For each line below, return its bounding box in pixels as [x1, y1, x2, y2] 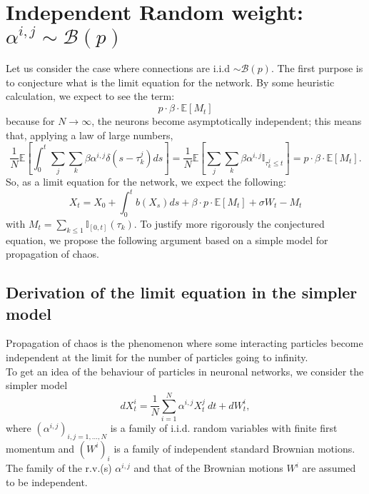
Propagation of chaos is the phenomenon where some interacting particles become [6, 336, 363, 351]
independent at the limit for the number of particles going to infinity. [6, 349, 308, 364]
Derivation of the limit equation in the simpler [6, 281, 358, 303]
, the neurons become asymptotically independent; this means [91, 114, 362, 128]
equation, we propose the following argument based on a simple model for [6, 232, 328, 247]
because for [6, 114, 55, 128]
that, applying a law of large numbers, [6, 127, 173, 142]
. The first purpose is [271, 61, 363, 76]
